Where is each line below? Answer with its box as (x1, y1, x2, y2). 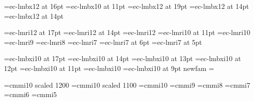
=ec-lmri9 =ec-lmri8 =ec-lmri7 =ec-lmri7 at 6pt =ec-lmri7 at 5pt (4, 36, 202, 47)
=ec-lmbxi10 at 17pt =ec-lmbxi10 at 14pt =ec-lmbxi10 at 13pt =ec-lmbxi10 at (4, 53, 241, 64)
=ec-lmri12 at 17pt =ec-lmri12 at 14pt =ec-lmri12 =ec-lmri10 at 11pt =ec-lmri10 (4, 27, 251, 37)
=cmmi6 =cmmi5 (4, 89, 57, 100)
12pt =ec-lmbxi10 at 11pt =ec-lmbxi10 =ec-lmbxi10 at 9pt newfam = (4, 63, 214, 73)
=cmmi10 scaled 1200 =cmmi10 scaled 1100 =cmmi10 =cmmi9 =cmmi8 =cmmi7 (4, 79, 251, 90)
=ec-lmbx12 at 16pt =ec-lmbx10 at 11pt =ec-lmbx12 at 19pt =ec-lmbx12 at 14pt (4, 1, 249, 11)
